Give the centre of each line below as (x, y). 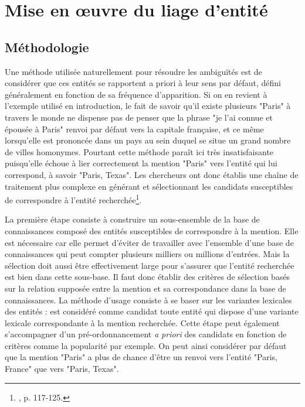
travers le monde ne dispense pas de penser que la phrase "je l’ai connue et (139, 117)
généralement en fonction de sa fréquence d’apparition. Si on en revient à (136, 94)
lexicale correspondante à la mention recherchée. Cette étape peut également (142, 322)
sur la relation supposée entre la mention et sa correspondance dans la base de (145, 288)
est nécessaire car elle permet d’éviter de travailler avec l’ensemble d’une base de (149, 242)
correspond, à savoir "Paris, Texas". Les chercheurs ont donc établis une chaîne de (152, 174)
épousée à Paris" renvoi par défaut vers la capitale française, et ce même (134, 129)
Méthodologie (47, 47)
